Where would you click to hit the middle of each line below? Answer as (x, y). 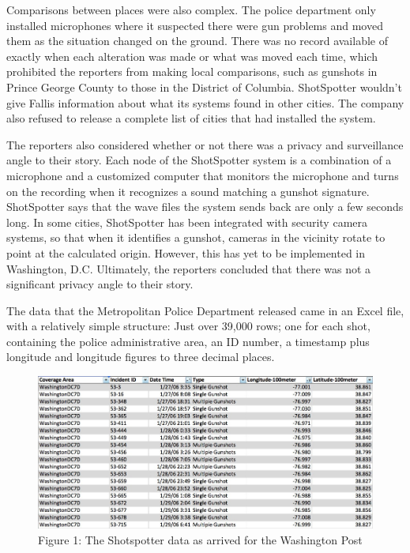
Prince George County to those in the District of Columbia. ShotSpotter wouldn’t (204, 87)
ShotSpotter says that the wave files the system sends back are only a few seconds (205, 207)
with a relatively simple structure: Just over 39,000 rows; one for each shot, (188, 326)
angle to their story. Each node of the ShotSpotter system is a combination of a (199, 160)
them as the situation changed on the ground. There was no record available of (197, 41)
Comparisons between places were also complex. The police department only (191, 9)
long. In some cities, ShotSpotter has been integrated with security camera (187, 222)
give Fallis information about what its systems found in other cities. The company (205, 102)
